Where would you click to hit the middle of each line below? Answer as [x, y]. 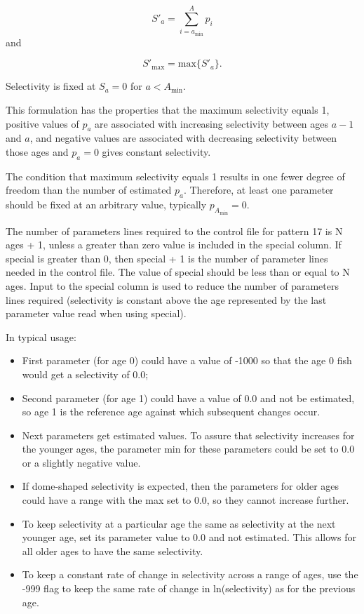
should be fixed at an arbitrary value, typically [106, 205]
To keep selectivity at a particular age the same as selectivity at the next [179, 523]
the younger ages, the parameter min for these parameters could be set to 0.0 [188, 449]
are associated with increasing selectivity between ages [212, 123]
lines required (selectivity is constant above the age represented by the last [166, 299]
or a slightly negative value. [81, 462]
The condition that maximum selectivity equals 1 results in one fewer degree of [175, 176]
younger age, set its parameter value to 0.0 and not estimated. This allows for [189, 537]
